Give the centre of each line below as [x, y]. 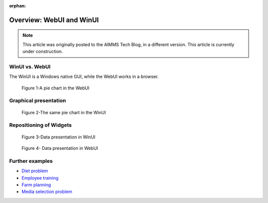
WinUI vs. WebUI [30, 67]
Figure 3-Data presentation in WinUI [59, 137]
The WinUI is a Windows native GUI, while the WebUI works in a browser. [84, 76]
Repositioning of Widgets [40, 125]
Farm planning [36, 185]
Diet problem [35, 171]
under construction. [43, 52]
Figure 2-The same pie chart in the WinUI [64, 112]
